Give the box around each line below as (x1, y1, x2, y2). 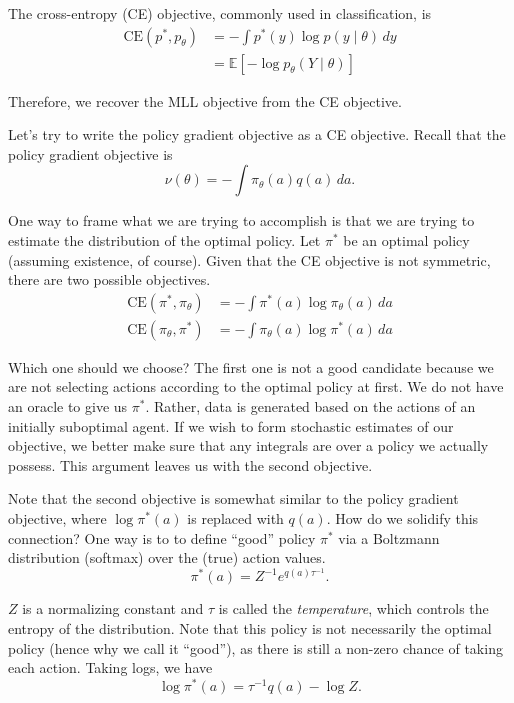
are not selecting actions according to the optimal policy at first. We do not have (8, 376, 504, 397)
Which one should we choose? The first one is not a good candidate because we (8, 356, 494, 377)
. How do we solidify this (326, 508, 479, 529)
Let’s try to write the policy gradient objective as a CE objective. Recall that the (8, 124, 506, 145)
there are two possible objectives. (8, 269, 211, 290)
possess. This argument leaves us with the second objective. (8, 454, 373, 475)
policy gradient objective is (8, 143, 173, 164)
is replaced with (187, 508, 284, 529)
